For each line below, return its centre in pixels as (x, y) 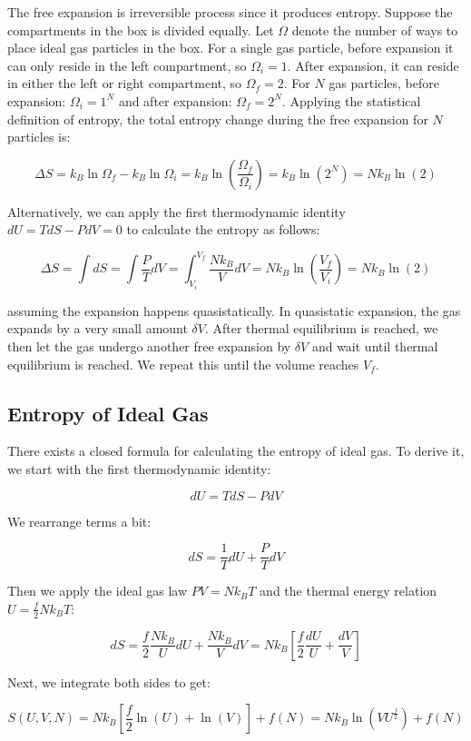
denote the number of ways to (375, 30)
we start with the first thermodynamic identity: (139, 469)
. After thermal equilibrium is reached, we (321, 328)
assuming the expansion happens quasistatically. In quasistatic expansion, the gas (234, 310)
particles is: (39, 137)
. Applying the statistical (351, 100)
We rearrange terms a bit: (79, 521)
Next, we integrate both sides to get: (109, 682)
